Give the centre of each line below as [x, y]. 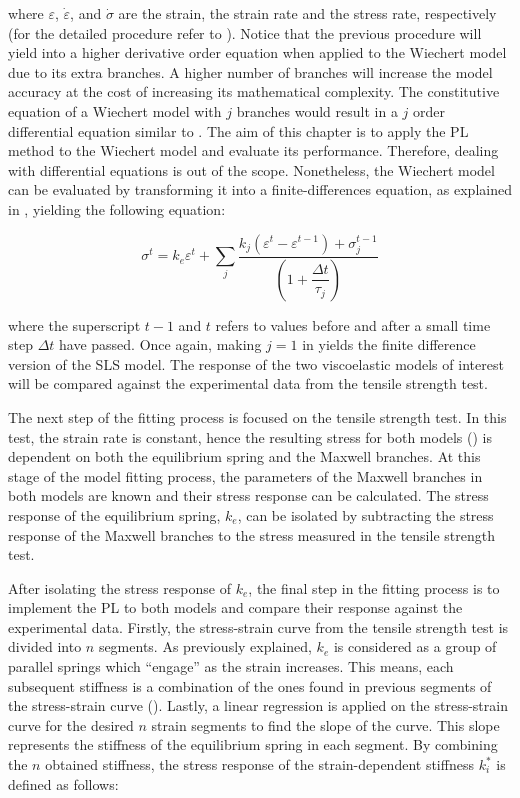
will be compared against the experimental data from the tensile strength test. [248, 383]
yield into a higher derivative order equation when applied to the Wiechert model [257, 52]
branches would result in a [317, 110]
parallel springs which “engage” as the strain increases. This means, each [231, 666]
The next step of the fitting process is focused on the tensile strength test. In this [257, 416]
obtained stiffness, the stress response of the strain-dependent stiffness [259, 764]
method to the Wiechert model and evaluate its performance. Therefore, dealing [253, 150]
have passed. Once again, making [160, 344]
